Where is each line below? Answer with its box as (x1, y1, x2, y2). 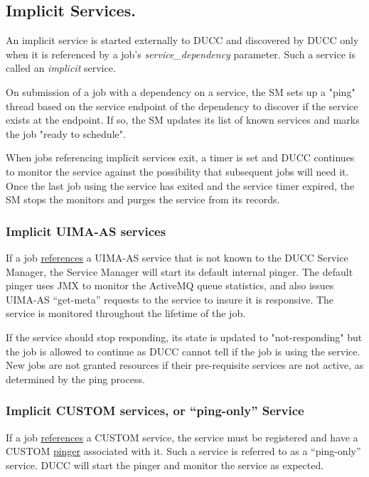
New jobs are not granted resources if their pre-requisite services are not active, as (6, 358, 364, 373)
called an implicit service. (6, 60, 116, 75)
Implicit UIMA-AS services (6, 222, 166, 240)
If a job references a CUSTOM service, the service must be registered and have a (6, 429, 358, 444)
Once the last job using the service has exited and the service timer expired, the (6, 178, 355, 193)
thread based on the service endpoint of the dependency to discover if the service (6, 98, 358, 113)
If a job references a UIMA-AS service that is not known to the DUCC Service (6, 250, 348, 264)
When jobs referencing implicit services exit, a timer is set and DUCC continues (6, 150, 355, 165)
